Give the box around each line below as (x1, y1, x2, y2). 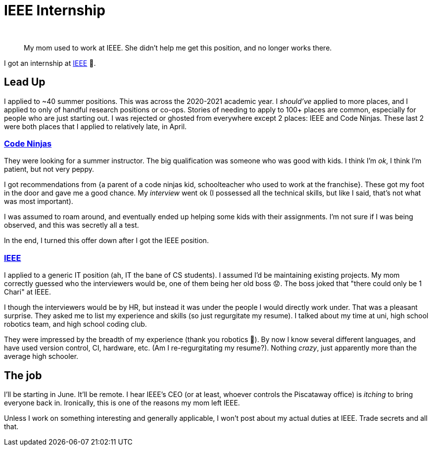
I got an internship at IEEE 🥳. (4, 58, 96, 67)
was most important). (4, 197, 73, 206)
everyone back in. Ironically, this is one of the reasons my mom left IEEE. (4, 398, 240, 407)
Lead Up (4, 76, 46, 89)
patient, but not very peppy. (4, 165, 95, 174)
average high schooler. (4, 352, 79, 361)
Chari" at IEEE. (4, 288, 51, 297)
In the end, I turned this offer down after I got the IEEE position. (4, 236, 209, 245)
